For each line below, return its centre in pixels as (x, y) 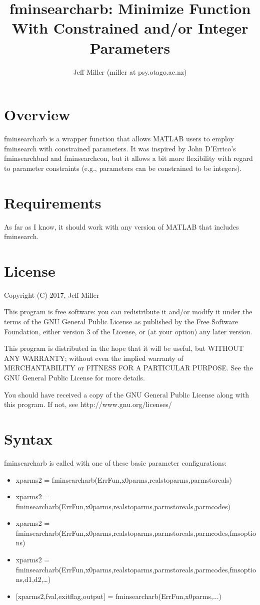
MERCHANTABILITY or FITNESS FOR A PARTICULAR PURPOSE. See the (128, 368)
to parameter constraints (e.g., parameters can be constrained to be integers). (123, 168)
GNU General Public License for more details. (75, 377)
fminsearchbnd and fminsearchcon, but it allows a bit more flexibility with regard (128, 158)
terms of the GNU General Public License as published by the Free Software (121, 322)
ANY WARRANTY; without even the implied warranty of (94, 358)
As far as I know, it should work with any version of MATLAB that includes (121, 226)
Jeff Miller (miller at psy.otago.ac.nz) (130, 71)
